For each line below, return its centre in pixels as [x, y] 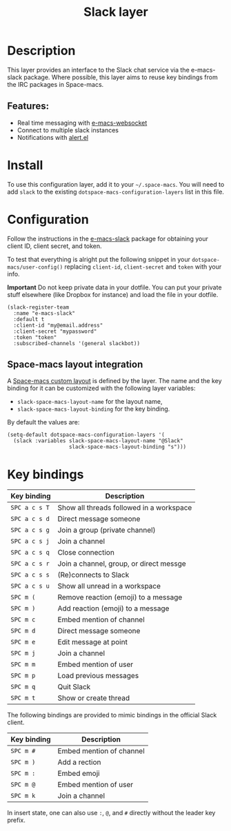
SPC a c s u [30, 586]
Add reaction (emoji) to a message [113, 608]
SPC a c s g [30, 530]
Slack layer [116, 12]
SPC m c [23, 620]
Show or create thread [94, 698]
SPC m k [23, 796]
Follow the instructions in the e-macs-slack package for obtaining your [108, 238]
